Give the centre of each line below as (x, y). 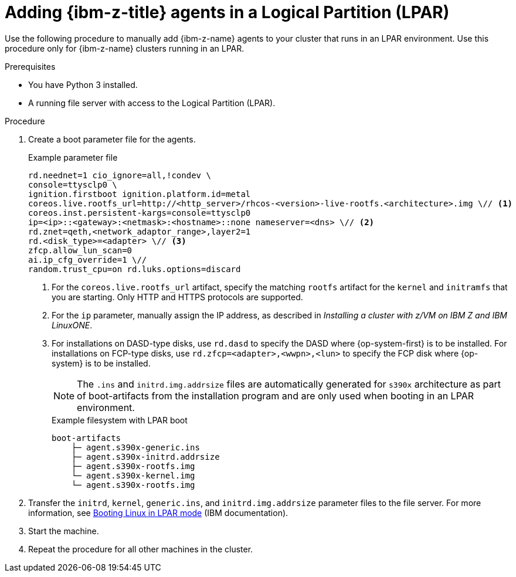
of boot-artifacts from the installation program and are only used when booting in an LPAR (275, 396)
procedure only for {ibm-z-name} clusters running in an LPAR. (125, 48)
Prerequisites (30, 66)
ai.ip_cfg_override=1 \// (88, 259)
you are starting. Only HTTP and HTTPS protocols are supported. (177, 297)
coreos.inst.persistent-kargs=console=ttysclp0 (140, 213)
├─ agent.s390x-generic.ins (135, 447)
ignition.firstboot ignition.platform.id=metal (140, 194)
